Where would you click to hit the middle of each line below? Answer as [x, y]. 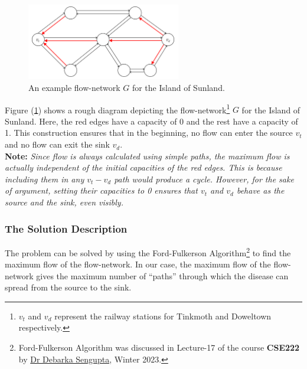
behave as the [260, 190]
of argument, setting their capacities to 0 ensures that [101, 190]
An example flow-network [74, 88]
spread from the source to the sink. [68, 287]
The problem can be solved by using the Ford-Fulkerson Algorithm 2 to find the [148, 252]
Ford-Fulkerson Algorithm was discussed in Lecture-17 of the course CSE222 [159, 347]
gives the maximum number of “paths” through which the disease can [162, 275]
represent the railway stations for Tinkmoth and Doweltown [163, 316]
